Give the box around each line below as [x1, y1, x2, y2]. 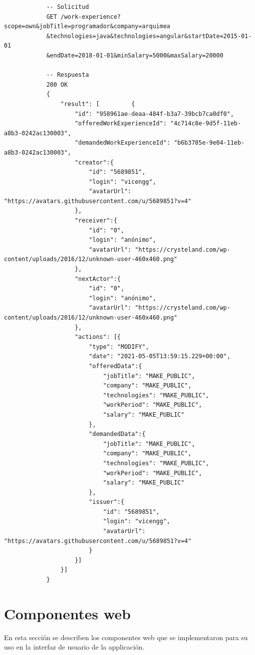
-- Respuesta [46, 71, 89, 79]
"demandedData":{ [88, 431, 146, 438]
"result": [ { [60, 100, 135, 108]
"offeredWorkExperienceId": [75, 120, 167, 127]
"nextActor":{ [75, 275, 121, 282]
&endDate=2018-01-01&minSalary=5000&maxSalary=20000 [46, 52, 223, 59]
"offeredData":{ [88, 362, 142, 370]
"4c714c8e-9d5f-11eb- [170, 120, 241, 127]
